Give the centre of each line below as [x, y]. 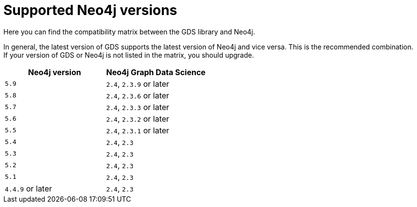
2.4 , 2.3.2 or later [138, 119]
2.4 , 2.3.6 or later [138, 95]
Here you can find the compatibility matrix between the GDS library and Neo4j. [129, 32]
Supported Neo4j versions [90, 10]
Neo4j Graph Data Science [156, 72]
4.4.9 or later [29, 188]
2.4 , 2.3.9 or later [138, 84]
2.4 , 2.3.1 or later [138, 130]
